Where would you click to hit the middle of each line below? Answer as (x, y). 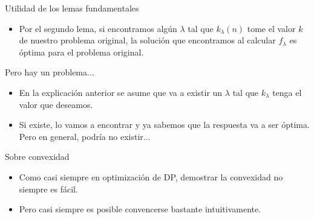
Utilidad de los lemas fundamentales (72, 8)
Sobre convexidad (37, 157)
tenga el (287, 92)
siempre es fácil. (48, 189)
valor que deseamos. (56, 104)
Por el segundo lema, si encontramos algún (98, 28)
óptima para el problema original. (81, 52)
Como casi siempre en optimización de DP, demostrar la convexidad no (151, 176)
